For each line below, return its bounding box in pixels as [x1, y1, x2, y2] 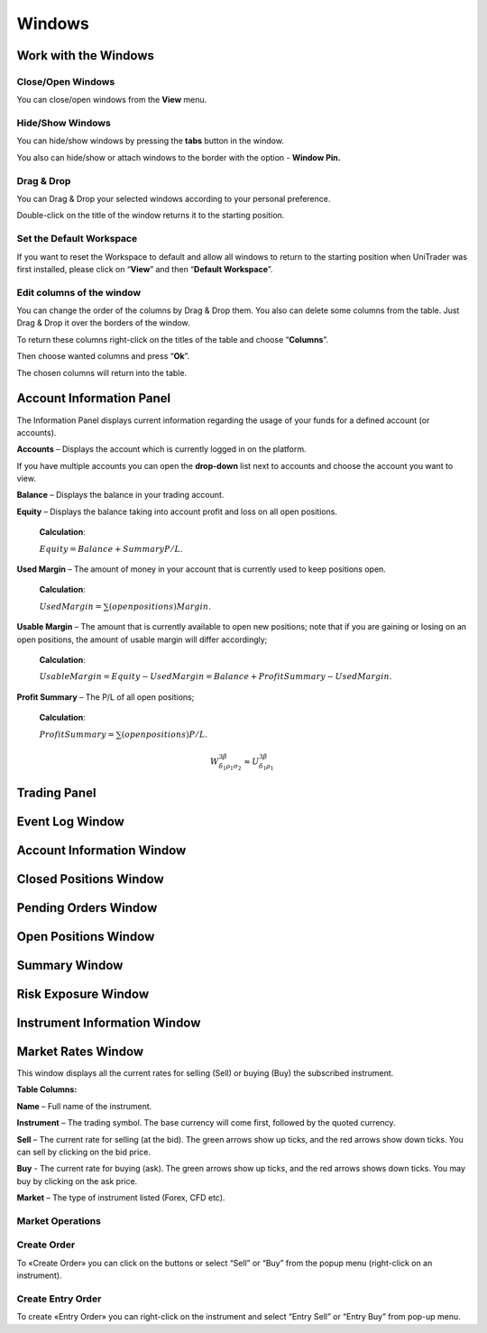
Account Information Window [16, 842, 187, 858]
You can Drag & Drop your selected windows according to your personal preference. [16, 193, 331, 204]
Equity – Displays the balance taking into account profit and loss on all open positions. [16, 506, 338, 517]
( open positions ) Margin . [108, 601, 211, 611]
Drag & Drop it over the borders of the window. [16, 317, 190, 328]
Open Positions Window [16, 929, 155, 944]
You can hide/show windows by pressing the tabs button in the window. [16, 135, 284, 146]
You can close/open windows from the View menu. [16, 95, 207, 106]
